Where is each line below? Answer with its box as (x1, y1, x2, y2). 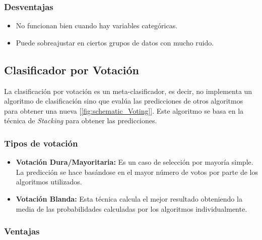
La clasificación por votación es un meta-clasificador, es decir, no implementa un (4, 85, 252, 96)
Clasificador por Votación (4, 62, 140, 77)
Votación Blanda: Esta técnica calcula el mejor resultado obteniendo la (16, 193, 242, 204)
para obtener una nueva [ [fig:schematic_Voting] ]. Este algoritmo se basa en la (4, 105, 244, 116)
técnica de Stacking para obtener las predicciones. (4, 115, 157, 126)
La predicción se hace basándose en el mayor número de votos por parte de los (16, 166, 258, 177)
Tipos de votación (4, 136, 78, 149)
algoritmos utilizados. (16, 176, 82, 187)
